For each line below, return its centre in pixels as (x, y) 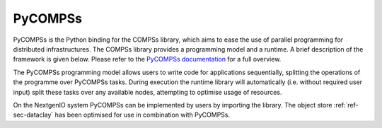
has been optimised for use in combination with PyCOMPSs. (142, 115)
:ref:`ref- (346, 105)
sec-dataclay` (33, 115)
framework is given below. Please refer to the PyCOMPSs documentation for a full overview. (147, 59)
